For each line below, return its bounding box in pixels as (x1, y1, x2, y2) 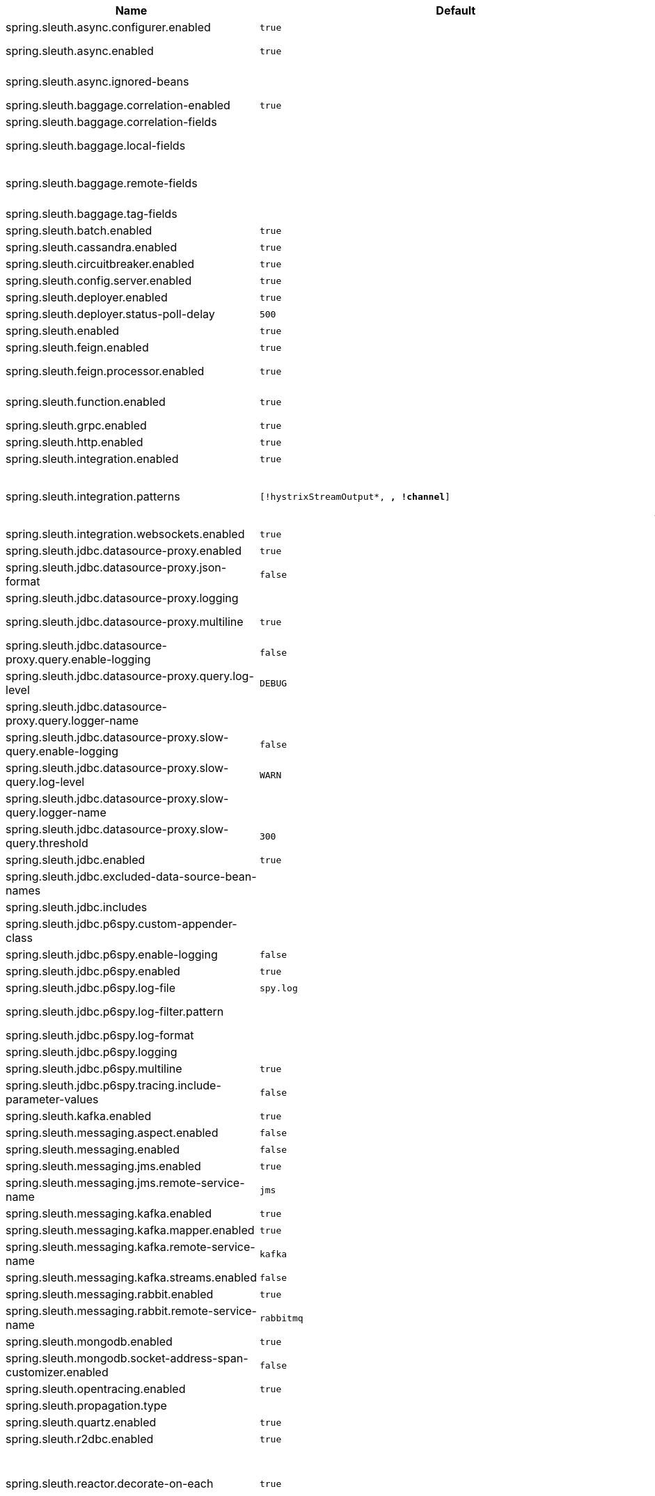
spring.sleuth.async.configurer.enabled (6, 20, 211, 34)
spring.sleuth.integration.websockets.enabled (6, 527, 245, 541)
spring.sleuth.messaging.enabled (6, 1142, 180, 1156)
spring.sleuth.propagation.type (6, 1399, 167, 1412)
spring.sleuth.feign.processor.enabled (6, 364, 205, 378)
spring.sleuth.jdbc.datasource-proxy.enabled (6, 544, 242, 558)
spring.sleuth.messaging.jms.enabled (6, 1159, 201, 1173)
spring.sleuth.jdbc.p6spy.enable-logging (6, 947, 218, 961)
